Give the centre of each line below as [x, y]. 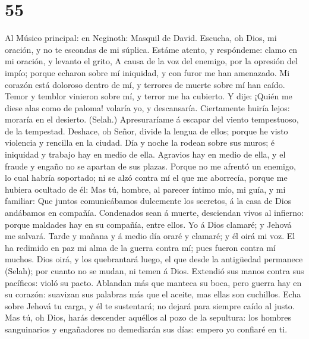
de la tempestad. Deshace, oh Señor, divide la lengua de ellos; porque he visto [146, 131]
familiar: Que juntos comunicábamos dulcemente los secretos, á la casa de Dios [148, 201]
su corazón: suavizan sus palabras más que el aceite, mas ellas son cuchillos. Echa [153, 294]
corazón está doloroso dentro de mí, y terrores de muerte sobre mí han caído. [145, 84]
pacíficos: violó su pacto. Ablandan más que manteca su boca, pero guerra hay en [153, 282]
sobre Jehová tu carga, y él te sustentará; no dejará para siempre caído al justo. [150, 305]
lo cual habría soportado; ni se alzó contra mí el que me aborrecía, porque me [146, 178]
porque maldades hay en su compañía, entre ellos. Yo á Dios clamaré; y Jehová [148, 224]
